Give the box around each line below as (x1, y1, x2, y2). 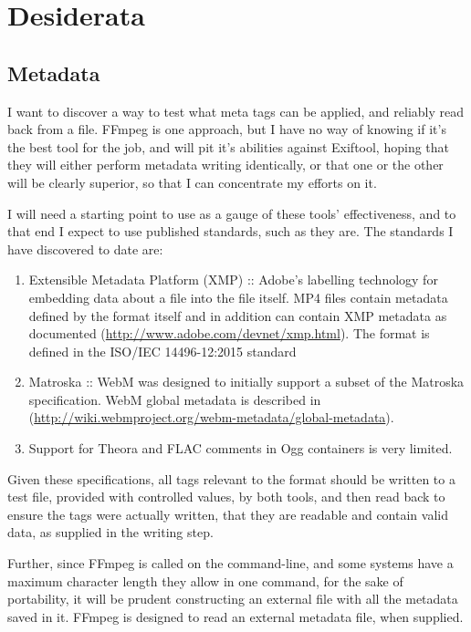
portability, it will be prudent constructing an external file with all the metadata (7, 589, 458, 608)
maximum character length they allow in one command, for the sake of (7, 571, 403, 590)
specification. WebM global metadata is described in (28, 389, 321, 409)
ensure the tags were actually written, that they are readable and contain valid (7, 504, 448, 523)
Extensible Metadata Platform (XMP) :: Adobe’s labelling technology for (28, 270, 438, 289)
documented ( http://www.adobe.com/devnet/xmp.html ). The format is (28, 324, 430, 343)
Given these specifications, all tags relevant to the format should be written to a (7, 469, 455, 488)
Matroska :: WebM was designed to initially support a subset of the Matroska (28, 372, 465, 391)
